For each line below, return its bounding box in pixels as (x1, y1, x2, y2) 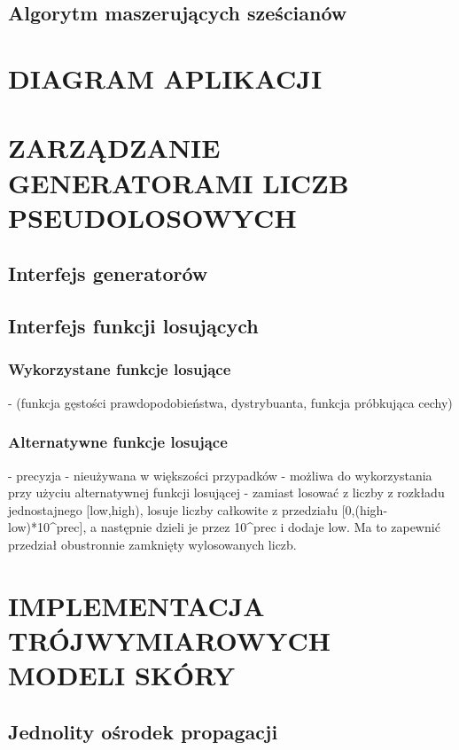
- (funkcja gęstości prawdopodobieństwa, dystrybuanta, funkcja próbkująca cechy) (8, 393, 453, 411)
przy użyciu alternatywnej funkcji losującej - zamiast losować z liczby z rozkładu (8, 483, 445, 502)
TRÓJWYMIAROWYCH (8, 621, 331, 658)
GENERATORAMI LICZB (8, 164, 349, 200)
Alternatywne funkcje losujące (8, 431, 228, 453)
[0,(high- (341, 500, 388, 519)
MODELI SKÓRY (8, 657, 236, 693)
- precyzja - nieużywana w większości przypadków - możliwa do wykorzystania (8, 465, 432, 484)
